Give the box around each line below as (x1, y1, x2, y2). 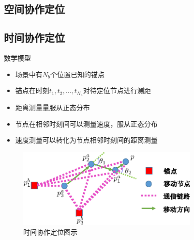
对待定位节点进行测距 (83, 85, 151, 96)
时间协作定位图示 (23, 226, 77, 237)
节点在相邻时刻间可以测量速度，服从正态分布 (15, 118, 158, 128)
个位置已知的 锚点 (50, 69, 105, 79)
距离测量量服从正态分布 (15, 102, 90, 112)
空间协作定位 (4, 1, 65, 16)
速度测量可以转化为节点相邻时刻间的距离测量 (15, 135, 158, 145)
